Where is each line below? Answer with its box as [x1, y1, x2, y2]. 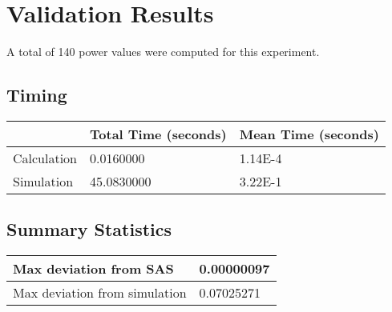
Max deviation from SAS [13, 259, 174, 278]
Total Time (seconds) [90, 124, 227, 143]
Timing [6, 82, 67, 107]
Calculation [13, 148, 78, 167]
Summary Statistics [6, 217, 172, 242]
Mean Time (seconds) [239, 124, 379, 143]
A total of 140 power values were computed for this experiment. [6, 43, 320, 60]
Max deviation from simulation [13, 283, 187, 302]
